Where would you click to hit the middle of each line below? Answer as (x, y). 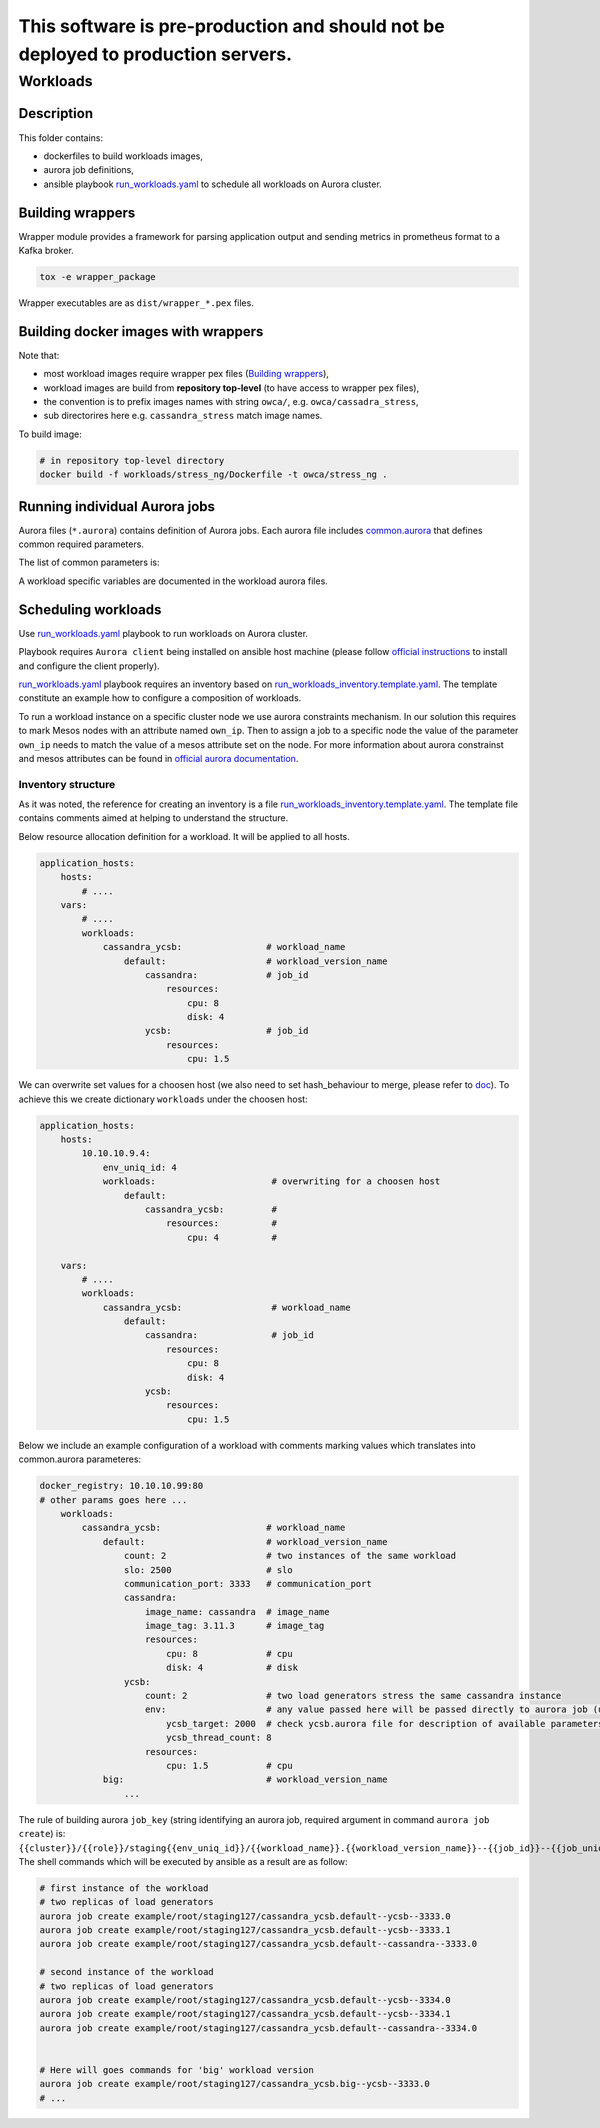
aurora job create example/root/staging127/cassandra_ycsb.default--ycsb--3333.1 (245, 1930)
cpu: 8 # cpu (229, 1653)
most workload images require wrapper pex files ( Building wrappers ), (186, 374)
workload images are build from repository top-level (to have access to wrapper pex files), (231, 387)
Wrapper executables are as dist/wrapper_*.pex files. (136, 302)
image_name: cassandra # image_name (237, 1611)
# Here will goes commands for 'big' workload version (176, 2070)
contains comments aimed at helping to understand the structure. (153, 818)
